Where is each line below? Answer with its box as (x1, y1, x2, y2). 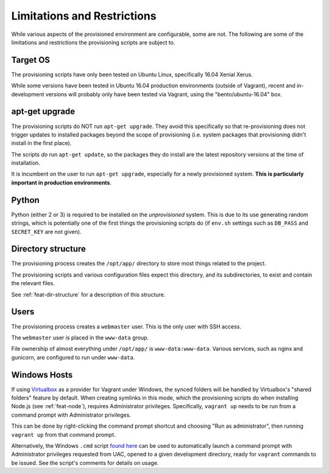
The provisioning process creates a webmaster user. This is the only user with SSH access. (11, 323, 242, 330)
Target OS (11, 55, 51, 65)
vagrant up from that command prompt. (11, 431, 116, 438)
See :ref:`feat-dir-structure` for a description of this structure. (11, 291, 166, 298)
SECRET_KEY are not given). (11, 228, 82, 235)
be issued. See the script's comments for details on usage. (11, 459, 159, 466)
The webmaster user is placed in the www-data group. (11, 334, 149, 341)
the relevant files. (11, 280, 55, 287)
